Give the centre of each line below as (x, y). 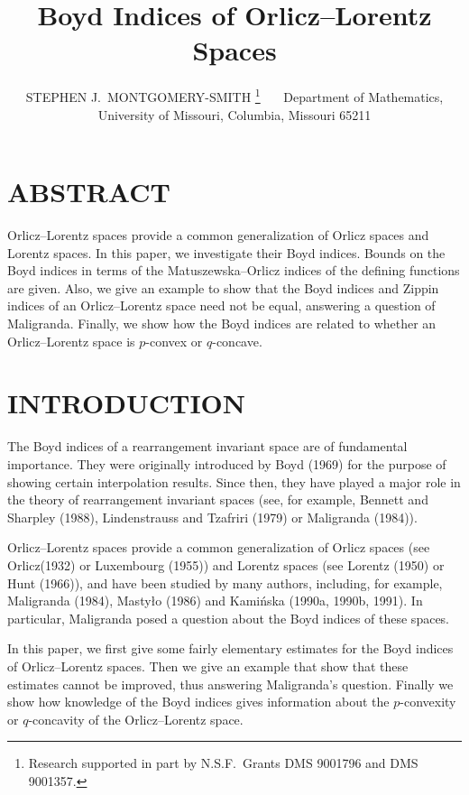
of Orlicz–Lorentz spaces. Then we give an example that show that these (208, 666)
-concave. (237, 341)
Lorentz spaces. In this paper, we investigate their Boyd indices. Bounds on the (226, 252)
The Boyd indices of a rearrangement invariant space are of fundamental (207, 446)
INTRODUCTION (127, 403)
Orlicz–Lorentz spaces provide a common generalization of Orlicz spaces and (218, 235)
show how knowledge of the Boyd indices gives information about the (198, 702)
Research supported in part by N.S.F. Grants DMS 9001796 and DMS (223, 763)
